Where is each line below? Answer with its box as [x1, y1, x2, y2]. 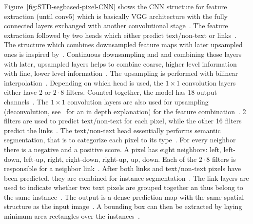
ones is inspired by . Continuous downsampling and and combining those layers [4, 49, 242, 59]
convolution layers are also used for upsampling [67, 96, 209, 106]
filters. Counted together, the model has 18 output [66, 87, 217, 97]
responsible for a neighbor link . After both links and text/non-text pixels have [4, 163, 241, 173]
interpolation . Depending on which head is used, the [4, 77, 163, 87]
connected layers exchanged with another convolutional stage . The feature [4, 20, 228, 31]
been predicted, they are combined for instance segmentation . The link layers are [4, 172, 249, 183]
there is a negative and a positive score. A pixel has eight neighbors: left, [4, 144, 221, 154]
